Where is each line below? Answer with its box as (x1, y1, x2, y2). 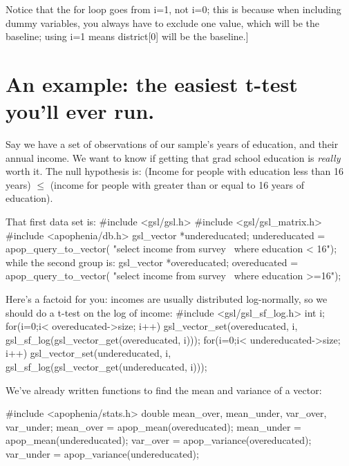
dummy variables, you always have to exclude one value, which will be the (6, 15, 319, 30)
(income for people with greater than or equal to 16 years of (50, 177, 305, 192)
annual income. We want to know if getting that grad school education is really (6, 150, 341, 165)
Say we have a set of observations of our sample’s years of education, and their (6, 137, 339, 151)
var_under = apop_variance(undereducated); (6, 446, 199, 460)
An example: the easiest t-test (6, 69, 298, 97)
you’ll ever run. (6, 97, 155, 125)
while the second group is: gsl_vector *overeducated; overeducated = (6, 254, 299, 269)
